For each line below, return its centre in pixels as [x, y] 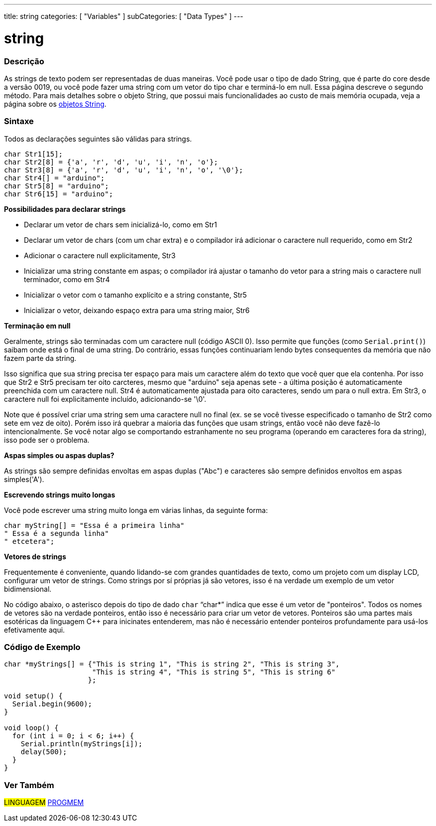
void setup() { [34, 696]
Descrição [24, 61]
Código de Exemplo [42, 647]
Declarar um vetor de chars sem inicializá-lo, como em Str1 [121, 224]
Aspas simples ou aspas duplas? [59, 455]
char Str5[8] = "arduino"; [56, 186]
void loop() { [31, 728]
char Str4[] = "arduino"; [54, 178]
